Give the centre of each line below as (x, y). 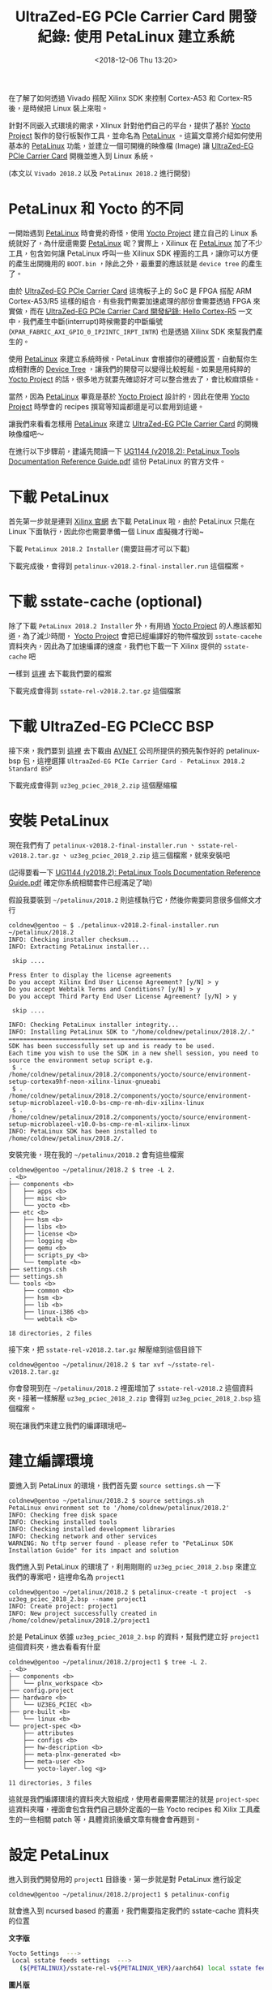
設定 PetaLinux (59, 1855)
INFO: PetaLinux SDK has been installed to (83, 1131)
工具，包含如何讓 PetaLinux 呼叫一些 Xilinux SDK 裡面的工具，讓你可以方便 (134, 253)
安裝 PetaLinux (59, 820)
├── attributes (49, 1733)
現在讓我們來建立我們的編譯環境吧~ (68, 1425)
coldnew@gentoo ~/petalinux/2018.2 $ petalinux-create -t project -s (130, 1592)
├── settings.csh (38, 1269)
